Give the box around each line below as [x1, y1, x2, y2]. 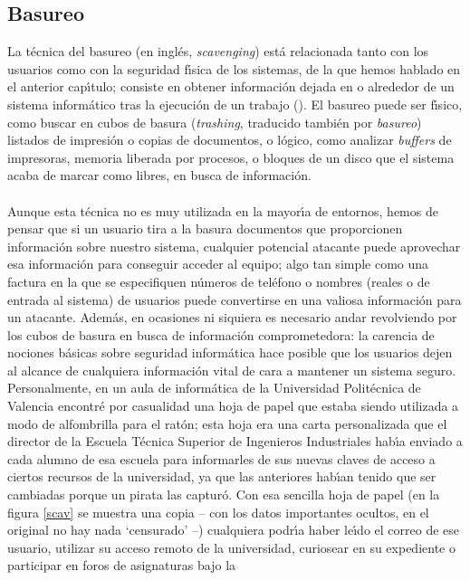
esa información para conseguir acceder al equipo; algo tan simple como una [7, 254, 429, 273]
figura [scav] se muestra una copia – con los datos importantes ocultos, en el [7, 502, 429, 521]
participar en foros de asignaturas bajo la [7, 556, 236, 575]
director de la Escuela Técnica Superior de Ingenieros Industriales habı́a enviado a [7, 432, 463, 451]
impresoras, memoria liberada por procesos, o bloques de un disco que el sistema [7, 147, 455, 166]
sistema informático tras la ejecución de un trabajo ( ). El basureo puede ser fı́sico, [7, 94, 463, 113]
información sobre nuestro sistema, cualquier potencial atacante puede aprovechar [7, 236, 461, 255]
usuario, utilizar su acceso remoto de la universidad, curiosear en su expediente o [7, 537, 456, 556]
